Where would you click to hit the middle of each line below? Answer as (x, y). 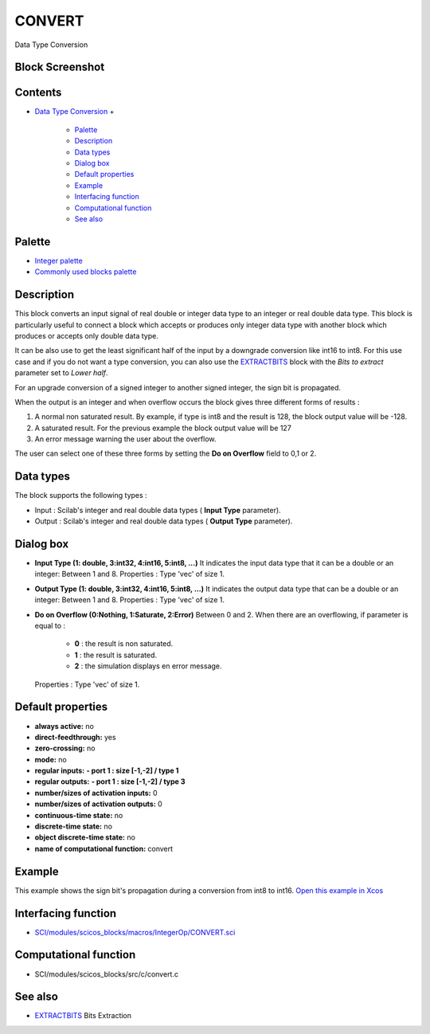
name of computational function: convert (104, 848)
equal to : (50, 626)
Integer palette (59, 260)
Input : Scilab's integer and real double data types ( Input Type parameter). (158, 510)
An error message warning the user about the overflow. (125, 439)
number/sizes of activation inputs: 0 (96, 793)
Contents (38, 93)
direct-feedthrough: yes (75, 737)
